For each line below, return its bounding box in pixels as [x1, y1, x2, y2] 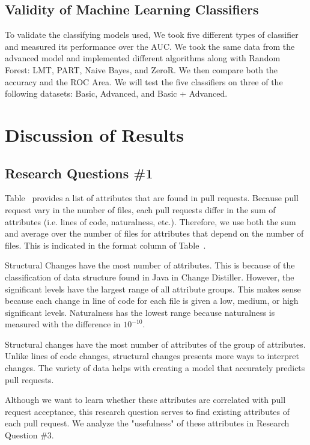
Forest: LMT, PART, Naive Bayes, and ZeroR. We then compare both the [5, 63, 278, 76]
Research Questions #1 [5, 163, 153, 182]
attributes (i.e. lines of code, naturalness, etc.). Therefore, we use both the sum [5, 215, 296, 228]
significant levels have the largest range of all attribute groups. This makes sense [5, 282, 301, 295]
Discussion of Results [5, 122, 184, 147]
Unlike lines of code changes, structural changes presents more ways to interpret [5, 350, 299, 362]
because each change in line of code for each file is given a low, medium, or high [5, 294, 299, 307]
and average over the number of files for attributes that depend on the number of [5, 227, 304, 240]
